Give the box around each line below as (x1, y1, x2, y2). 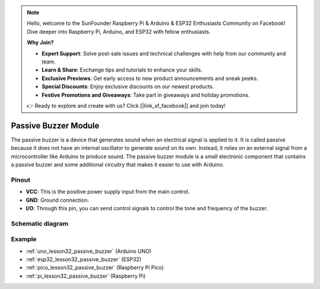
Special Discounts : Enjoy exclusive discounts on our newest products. (41, 83, 215, 90)
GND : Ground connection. (25, 196, 89, 204)
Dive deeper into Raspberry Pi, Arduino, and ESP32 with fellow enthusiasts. (27, 28, 211, 35)
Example (11, 235, 37, 243)
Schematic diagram (11, 219, 69, 227)
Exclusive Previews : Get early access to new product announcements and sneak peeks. (41, 75, 258, 82)
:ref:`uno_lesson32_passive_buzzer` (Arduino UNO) (25, 248, 152, 255)
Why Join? (27, 39, 54, 46)
